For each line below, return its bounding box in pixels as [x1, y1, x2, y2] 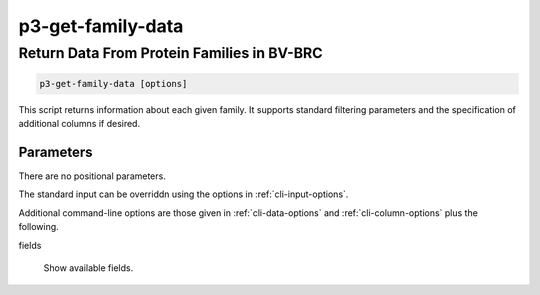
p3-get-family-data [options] [39, 78, 188, 89]
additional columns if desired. [18, 118, 140, 130]
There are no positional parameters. [18, 170, 167, 182]
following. [18, 221, 59, 233]
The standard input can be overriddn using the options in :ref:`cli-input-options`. [18, 188, 349, 200]
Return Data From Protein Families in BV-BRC [18, 44, 324, 62]
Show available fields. [43, 262, 134, 274]
